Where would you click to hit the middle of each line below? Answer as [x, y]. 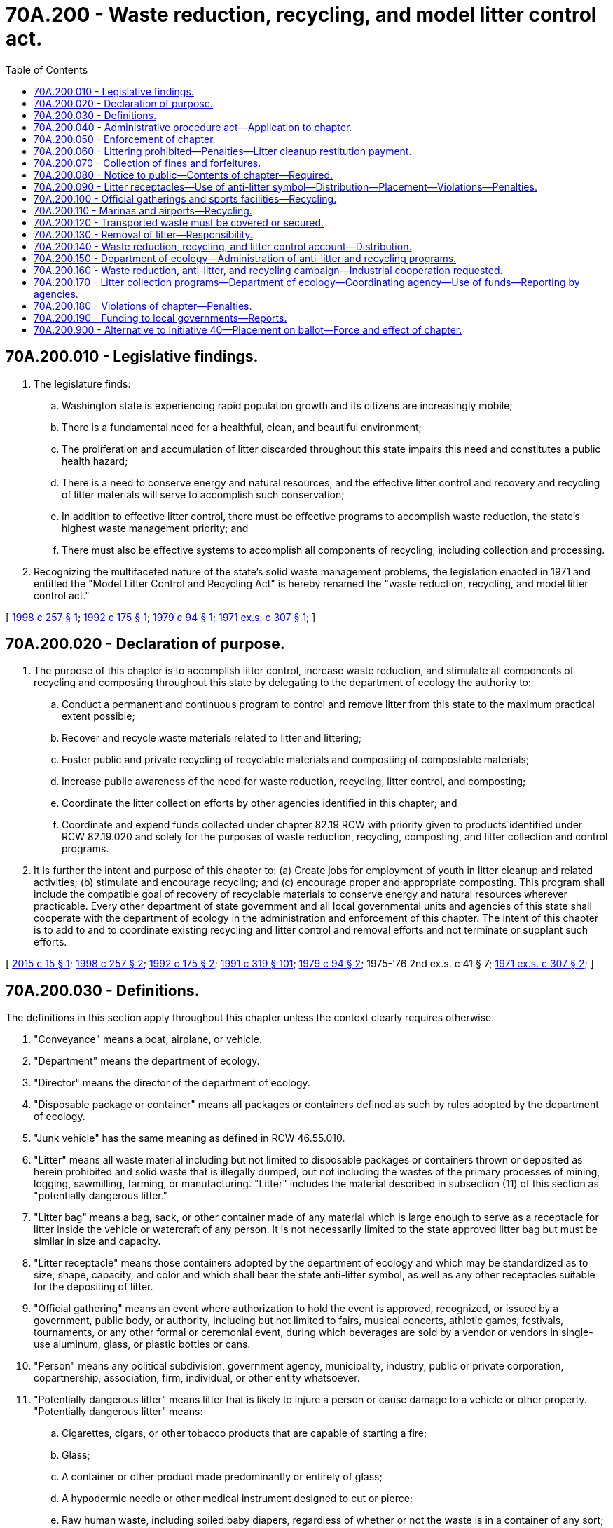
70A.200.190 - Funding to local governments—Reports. [160, 318]
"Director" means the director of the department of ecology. [172, 1083]
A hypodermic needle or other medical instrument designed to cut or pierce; [237, 1499]
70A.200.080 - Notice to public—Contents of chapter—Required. [184, 175]
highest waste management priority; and [155, 528]
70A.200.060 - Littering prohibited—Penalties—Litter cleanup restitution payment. [223, 151]
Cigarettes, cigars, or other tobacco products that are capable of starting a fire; [244, 1433]
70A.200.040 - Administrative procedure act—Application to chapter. [193, 127]
